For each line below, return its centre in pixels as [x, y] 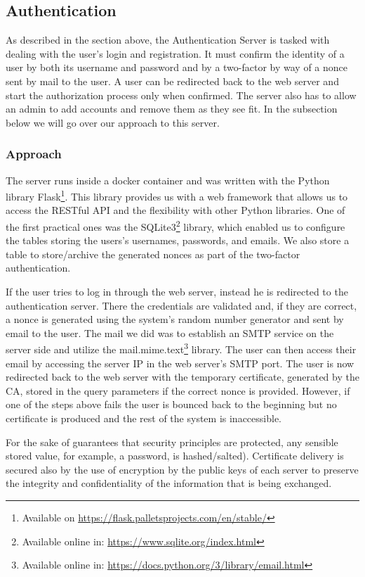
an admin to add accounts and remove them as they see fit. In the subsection [172, 109]
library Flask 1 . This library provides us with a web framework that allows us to [177, 195]
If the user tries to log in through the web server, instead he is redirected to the [177, 292]
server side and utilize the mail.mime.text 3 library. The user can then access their [181, 348]
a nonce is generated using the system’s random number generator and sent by [175, 319]
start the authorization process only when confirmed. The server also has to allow [181, 95]
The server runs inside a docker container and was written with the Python [168, 180]
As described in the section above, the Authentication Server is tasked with [168, 40]
